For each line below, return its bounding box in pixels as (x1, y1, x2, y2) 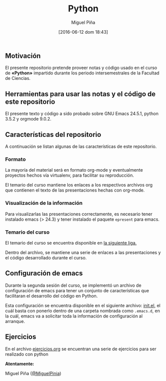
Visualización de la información (5, 199, 83, 206)
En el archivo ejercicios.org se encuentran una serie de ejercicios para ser (5, 346, 157, 352)
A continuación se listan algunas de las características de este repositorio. (5, 143, 157, 149)
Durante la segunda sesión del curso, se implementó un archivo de (5, 282, 142, 288)
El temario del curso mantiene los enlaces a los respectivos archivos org (5, 182, 153, 188)
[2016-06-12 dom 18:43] (58, 29, 108, 35)
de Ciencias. (5, 75, 31, 81)
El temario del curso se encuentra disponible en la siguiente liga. (5, 240, 137, 246)
